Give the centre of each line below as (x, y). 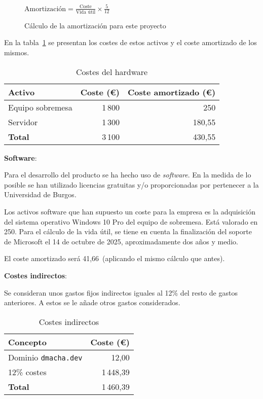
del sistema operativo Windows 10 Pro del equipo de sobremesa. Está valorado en (131, 221)
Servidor (23, 122)
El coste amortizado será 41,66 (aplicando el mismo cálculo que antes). (115, 258)
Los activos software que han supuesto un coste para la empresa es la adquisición (130, 211)
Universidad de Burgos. (40, 194)
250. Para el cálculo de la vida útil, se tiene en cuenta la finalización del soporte (128, 231)
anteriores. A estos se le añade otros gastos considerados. (92, 302)
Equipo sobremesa (40, 107)
